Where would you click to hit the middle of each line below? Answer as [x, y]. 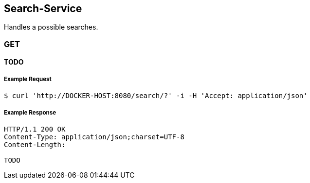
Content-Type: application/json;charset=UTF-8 [94, 137]
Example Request [28, 79]
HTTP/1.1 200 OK [35, 129]
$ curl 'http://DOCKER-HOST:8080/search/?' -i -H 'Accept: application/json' [156, 96]
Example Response [30, 112]
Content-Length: [35, 144]
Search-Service [43, 8]
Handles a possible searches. [51, 27]
